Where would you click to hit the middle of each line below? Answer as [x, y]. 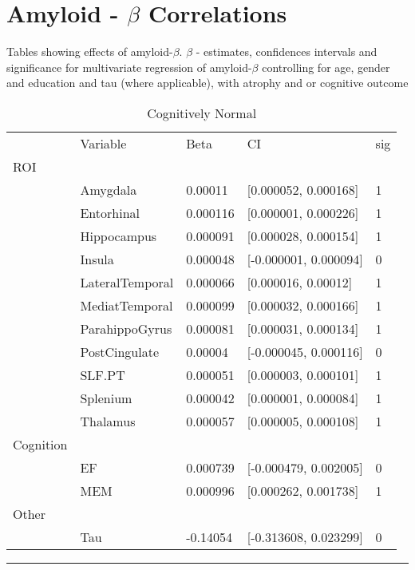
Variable [103, 143]
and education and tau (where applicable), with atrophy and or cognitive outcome [207, 83]
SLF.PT [103, 374]
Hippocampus [119, 236]
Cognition [40, 444]
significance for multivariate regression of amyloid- [129, 67]
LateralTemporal [127, 282]
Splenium [106, 398]
